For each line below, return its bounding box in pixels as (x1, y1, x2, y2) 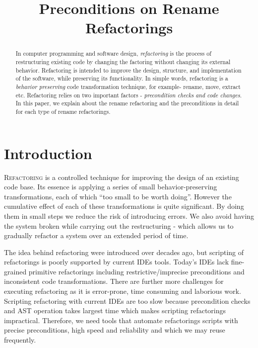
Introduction (4, 143, 92, 163)
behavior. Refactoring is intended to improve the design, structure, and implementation (15, 66, 242, 74)
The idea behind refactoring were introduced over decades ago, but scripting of (4, 247, 244, 257)
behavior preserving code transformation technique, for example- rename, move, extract (15, 82, 241, 90)
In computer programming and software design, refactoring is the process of (15, 49, 211, 58)
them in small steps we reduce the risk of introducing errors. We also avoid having (4, 210, 254, 221)
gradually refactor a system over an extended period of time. (4, 230, 189, 241)
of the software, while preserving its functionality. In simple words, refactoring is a (15, 74, 228, 83)
